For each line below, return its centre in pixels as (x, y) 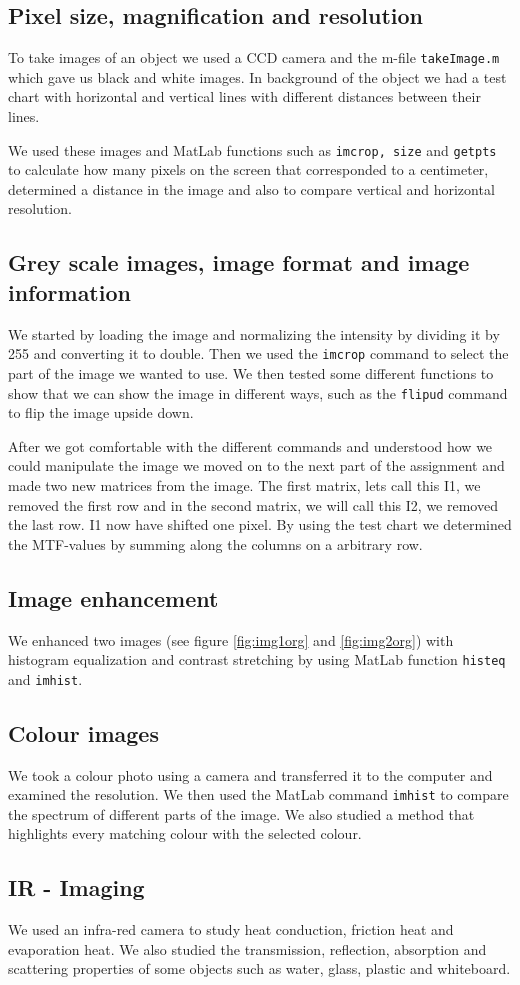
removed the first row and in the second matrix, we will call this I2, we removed (253, 504)
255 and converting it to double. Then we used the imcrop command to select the (258, 353)
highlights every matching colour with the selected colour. (185, 833)
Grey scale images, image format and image (239, 262)
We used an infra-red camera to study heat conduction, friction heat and (231, 929)
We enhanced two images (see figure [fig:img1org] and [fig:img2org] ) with (231, 639)
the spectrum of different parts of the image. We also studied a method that (241, 813)
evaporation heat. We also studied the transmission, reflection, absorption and (247, 948)
